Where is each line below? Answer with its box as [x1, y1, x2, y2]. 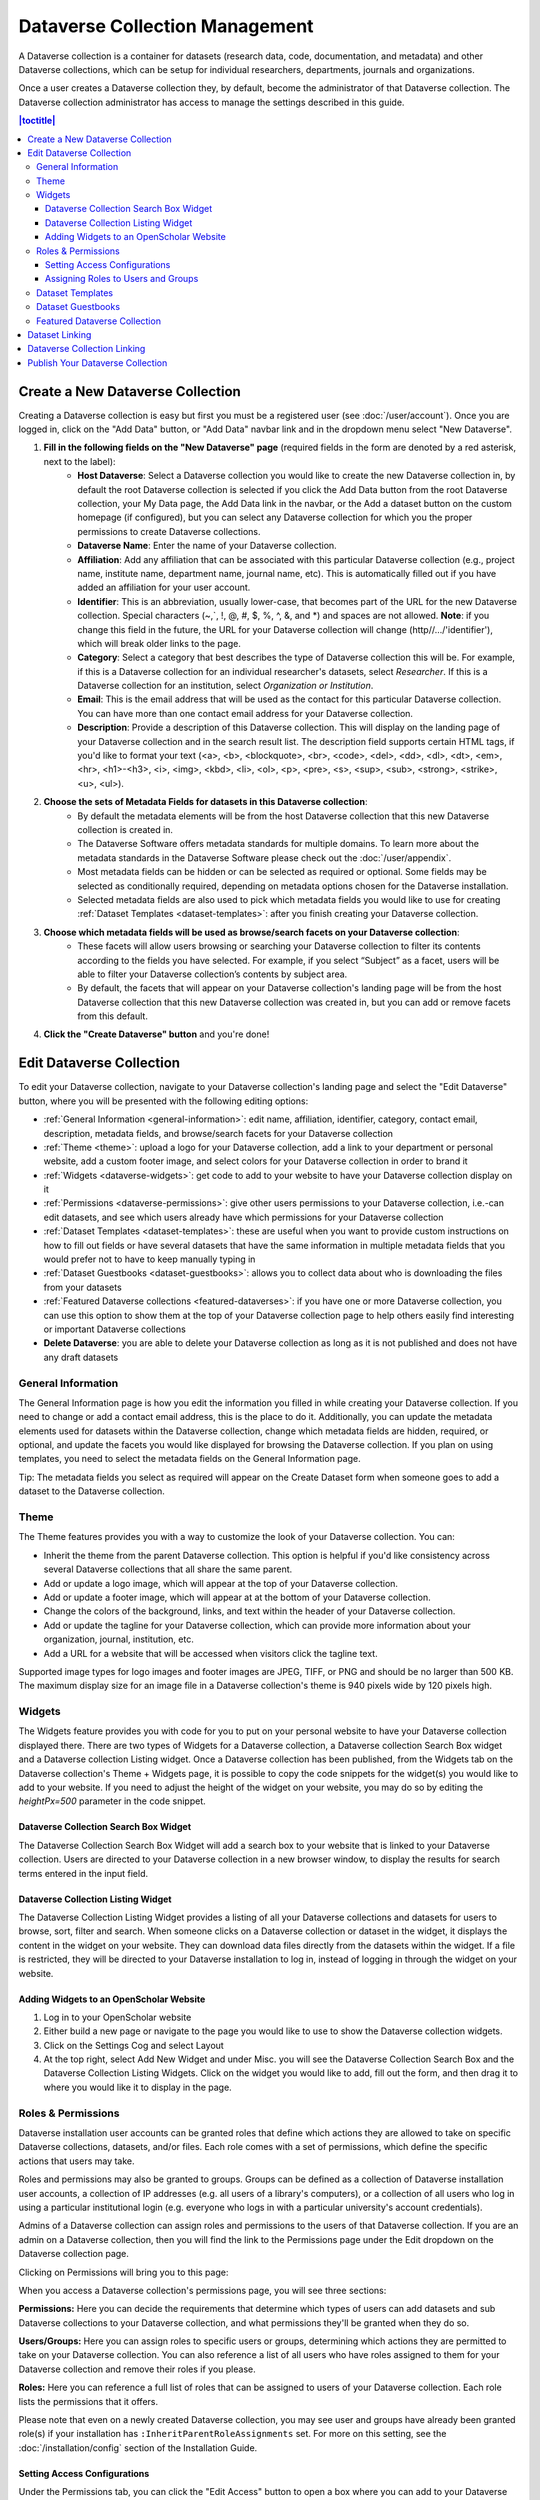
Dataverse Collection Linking [27, 343, 146, 355]
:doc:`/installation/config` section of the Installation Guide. [18, 2441, 258, 2454]
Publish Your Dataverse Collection [27, 356, 168, 369]
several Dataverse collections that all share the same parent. [43, 1563, 293, 1575]
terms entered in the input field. [18, 1867, 149, 1879]
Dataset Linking [27, 328, 92, 340]
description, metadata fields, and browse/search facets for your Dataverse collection [43, 1127, 394, 1139]
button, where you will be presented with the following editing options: [18, 1095, 309, 1107]
